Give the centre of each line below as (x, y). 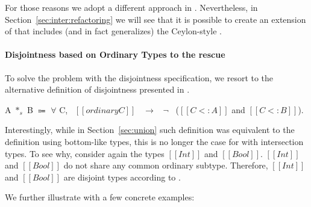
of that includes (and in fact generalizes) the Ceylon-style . (113, 31)
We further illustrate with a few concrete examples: (100, 197)
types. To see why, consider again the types (85, 153)
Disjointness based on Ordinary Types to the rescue (115, 54)
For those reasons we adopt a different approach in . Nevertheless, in (131, 7)
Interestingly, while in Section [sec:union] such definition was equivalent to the (150, 130)
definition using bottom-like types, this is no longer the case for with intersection (154, 141)
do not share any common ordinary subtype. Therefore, (166, 165)
